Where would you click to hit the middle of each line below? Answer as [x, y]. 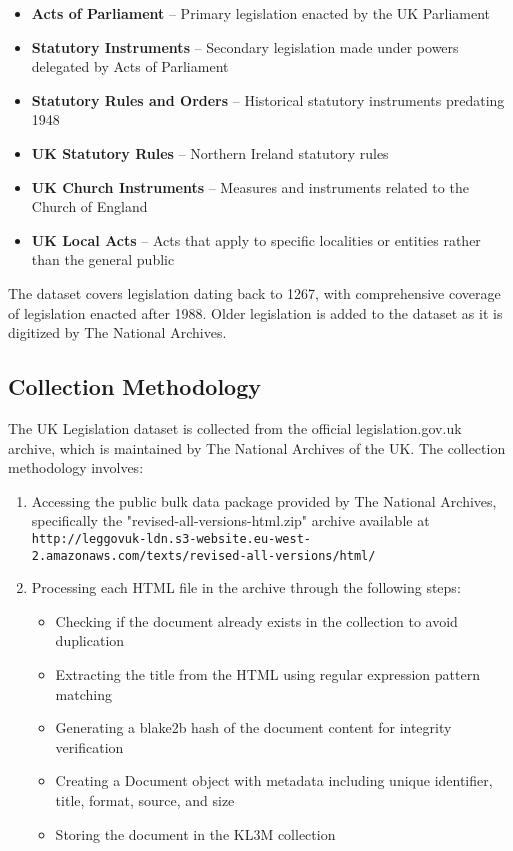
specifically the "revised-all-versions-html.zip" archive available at [230, 520]
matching [83, 693]
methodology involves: [76, 467]
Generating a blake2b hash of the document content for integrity [253, 727]
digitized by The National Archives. [117, 332]
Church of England [89, 206]
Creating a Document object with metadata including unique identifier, [274, 780]
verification [89, 746]
